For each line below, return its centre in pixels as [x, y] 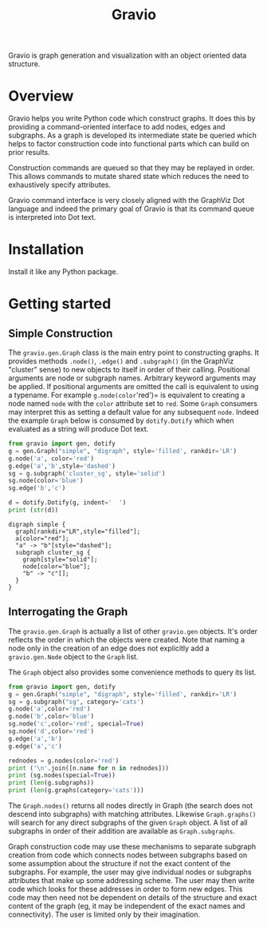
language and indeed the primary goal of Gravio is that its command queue [132, 209]
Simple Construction [61, 333]
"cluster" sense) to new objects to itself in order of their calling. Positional [129, 370]
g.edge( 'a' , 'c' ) [35, 746]
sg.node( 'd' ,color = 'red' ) [51, 731]
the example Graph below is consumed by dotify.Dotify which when [121, 420]
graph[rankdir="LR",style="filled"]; [78, 531]
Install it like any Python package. [63, 272]
